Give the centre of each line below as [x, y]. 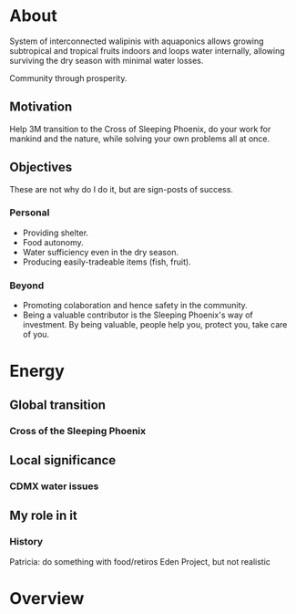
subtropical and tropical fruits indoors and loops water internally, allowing [147, 50]
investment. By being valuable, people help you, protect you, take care [155, 325]
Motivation [41, 107]
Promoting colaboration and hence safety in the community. [135, 306]
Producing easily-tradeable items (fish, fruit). [107, 262]
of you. [36, 335]
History [26, 542]
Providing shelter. [56, 233]
